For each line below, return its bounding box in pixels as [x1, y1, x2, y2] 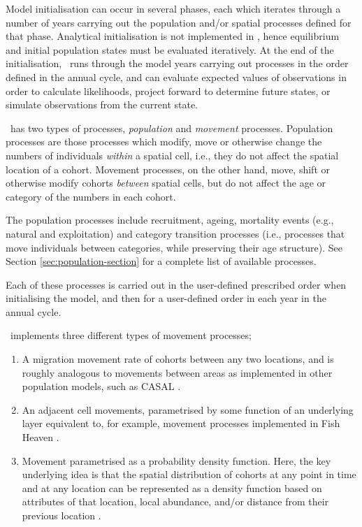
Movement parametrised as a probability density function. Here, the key [22, 453, 331, 468]
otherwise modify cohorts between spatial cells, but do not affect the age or [6, 175, 326, 190]
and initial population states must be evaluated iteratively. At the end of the [6, 42, 334, 57]
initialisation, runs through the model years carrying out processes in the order [6, 56, 349, 71]
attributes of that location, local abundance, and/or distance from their [22, 494, 329, 509]
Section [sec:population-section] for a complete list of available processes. [6, 254, 317, 268]
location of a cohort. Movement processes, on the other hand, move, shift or [6, 161, 331, 176]
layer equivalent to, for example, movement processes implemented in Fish [22, 416, 340, 431]
